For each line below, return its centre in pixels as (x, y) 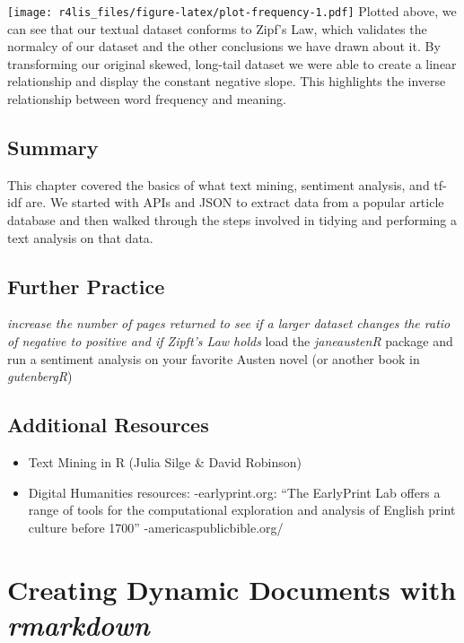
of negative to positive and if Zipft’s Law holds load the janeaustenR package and (230, 341)
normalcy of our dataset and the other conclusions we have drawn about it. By (224, 46)
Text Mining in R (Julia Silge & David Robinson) (165, 461)
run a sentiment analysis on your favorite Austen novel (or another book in (214, 358)
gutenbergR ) (40, 376)
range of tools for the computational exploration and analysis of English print (242, 510)
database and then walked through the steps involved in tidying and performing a (232, 220)
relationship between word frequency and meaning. (147, 99)
